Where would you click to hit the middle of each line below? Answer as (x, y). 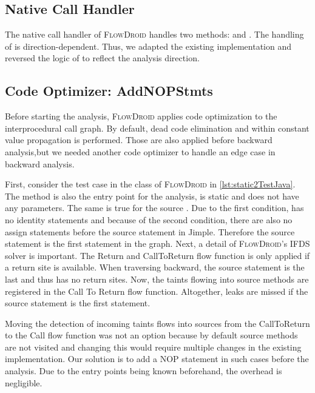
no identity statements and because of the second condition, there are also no (149, 219)
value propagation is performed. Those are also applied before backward (139, 140)
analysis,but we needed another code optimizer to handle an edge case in (140, 151)
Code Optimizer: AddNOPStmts (109, 91)
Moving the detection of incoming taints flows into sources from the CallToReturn (157, 323)
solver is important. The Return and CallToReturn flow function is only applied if (157, 255)
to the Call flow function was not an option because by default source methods (151, 335)
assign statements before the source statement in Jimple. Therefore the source (150, 231)
